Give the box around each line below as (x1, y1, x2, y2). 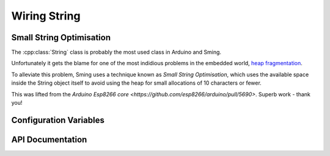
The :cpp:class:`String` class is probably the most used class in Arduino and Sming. (11, 49, 222, 56)
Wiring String (11, 9, 81, 23)
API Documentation (11, 134, 87, 144)
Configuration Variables (11, 115, 105, 125)
